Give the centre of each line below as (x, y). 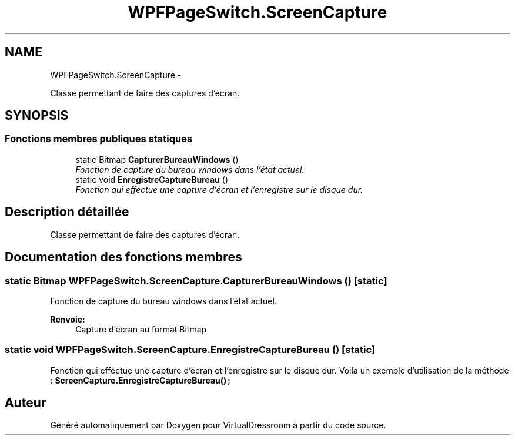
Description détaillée (67, 212)
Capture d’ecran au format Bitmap (141, 329)
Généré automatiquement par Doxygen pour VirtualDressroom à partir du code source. (218, 425)
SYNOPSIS (37, 116)
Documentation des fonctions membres (123, 257)
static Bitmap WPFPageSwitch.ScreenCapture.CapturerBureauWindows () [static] (196, 281)
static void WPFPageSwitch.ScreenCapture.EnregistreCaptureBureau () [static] (190, 350)
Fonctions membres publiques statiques (99, 139)
